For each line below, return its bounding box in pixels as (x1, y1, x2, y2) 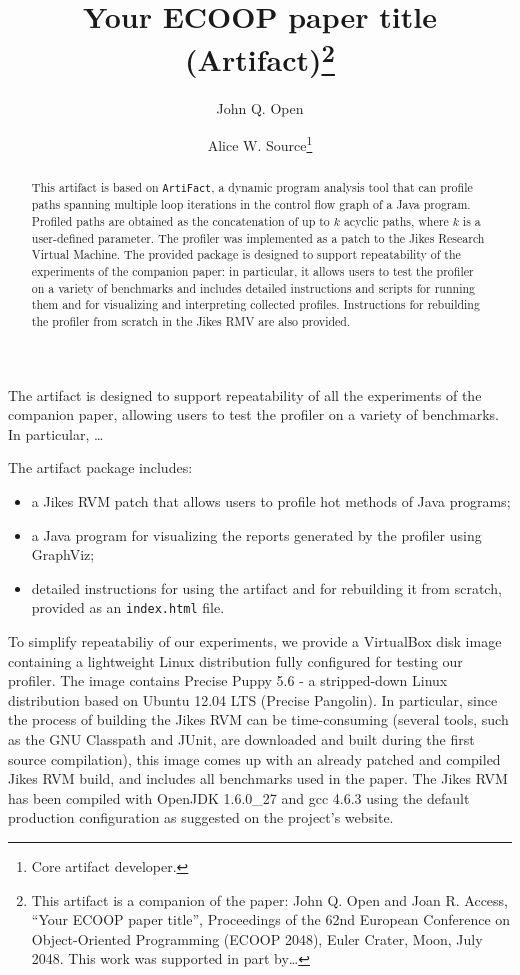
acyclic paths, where (343, 213, 449, 230)
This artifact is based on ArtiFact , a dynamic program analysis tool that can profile (31, 179, 473, 196)
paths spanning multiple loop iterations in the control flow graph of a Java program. (31, 196, 471, 213)
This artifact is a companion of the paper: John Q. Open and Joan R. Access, (31, 889, 508, 910)
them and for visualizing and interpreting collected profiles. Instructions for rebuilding (31, 296, 480, 313)
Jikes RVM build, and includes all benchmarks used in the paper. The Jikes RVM (8, 768, 508, 789)
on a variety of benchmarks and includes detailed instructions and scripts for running (31, 279, 476, 296)
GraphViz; (31, 544, 95, 565)
